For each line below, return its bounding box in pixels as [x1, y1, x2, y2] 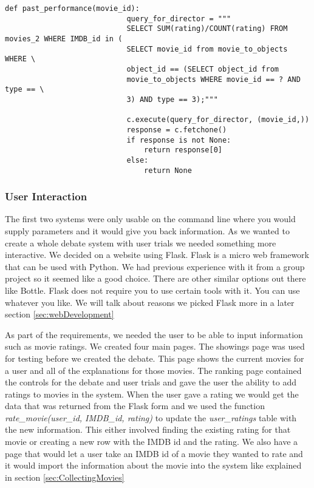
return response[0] [144, 146, 222, 155]
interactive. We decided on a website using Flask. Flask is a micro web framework [5, 248, 309, 261]
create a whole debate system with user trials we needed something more [5, 236, 276, 249]
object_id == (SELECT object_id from [126, 64, 279, 73]
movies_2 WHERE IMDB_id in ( [5, 34, 123, 43]
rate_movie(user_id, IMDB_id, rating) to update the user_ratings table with [5, 411, 297, 424]
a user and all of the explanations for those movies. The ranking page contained [5, 364, 302, 376]
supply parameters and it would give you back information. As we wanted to [5, 224, 290, 237]
